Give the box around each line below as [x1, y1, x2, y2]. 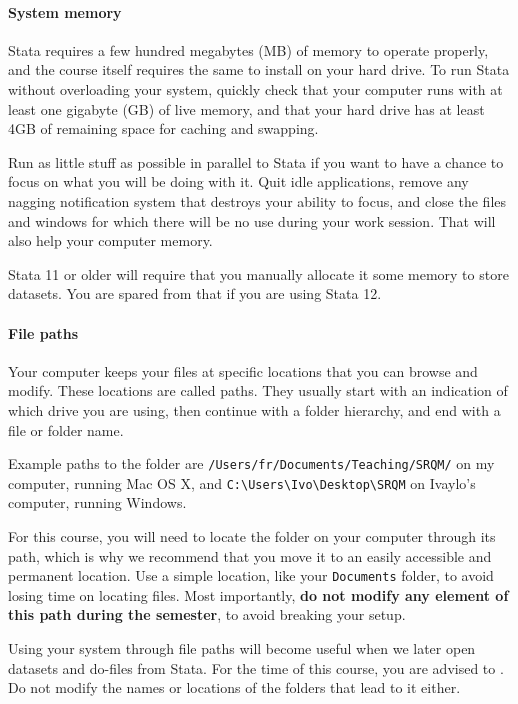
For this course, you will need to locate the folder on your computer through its [8, 526, 496, 546]
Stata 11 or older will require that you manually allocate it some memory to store [8, 263, 509, 284]
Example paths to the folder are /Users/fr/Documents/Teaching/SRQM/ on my [8, 453, 495, 474]
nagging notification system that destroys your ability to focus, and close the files [8, 190, 507, 211]
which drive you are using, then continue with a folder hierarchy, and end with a [8, 399, 501, 420]
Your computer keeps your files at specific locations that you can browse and [8, 360, 478, 381]
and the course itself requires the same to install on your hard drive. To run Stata [8, 59, 510, 80]
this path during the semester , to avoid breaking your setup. [8, 604, 406, 625]
